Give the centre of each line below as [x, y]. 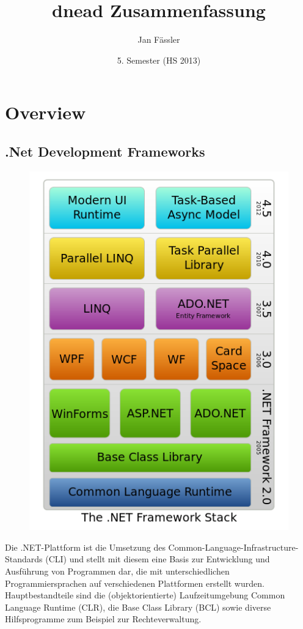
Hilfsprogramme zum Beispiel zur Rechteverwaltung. [103, 619]
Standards [24, 559]
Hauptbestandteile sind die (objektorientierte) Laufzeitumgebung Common [145, 595]
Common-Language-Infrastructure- [233, 547]
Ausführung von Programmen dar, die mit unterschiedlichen [117, 571]
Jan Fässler [159, 39]
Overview [46, 112]
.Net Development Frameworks [105, 151]
